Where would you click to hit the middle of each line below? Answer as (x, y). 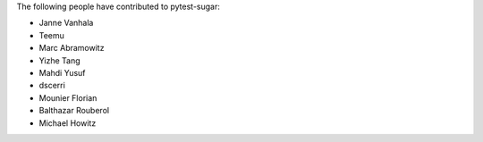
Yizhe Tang (59, 60)
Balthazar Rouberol (74, 111)
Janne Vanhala (66, 23)
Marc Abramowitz (72, 48)
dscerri (52, 86)
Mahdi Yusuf (62, 72)
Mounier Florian (68, 97)
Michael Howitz (68, 123)
